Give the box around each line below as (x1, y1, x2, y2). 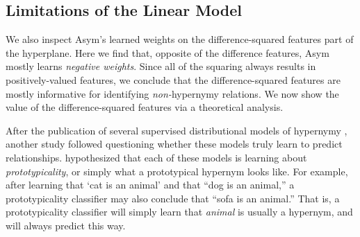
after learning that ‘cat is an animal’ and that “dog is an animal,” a (6, 177, 295, 192)
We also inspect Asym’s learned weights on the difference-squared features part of (6, 32, 354, 46)
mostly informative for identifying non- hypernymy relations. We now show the (6, 86, 339, 100)
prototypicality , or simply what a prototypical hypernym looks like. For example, (6, 164, 348, 178)
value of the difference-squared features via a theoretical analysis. (6, 100, 284, 114)
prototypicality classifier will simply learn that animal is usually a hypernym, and (6, 204, 353, 219)
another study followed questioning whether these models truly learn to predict (6, 137, 343, 151)
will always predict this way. (6, 218, 126, 232)
